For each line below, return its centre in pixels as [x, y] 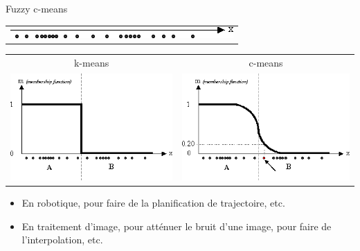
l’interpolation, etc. [62, 240]
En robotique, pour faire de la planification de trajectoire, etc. [153, 202]
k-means [91, 63]
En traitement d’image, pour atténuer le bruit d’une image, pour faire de [177, 226]
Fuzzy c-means [37, 8]
